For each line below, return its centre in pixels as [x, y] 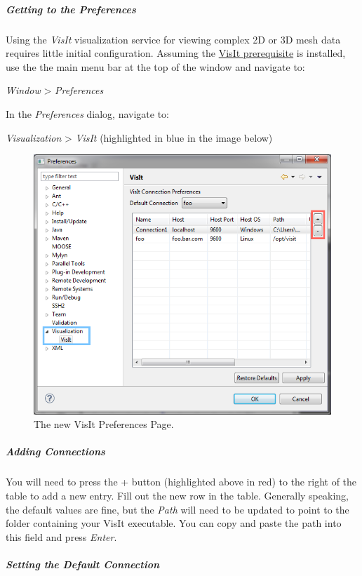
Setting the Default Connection [83, 564]
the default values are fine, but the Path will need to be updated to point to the [177, 509]
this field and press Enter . [61, 536]
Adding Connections [55, 451]
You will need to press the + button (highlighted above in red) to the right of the [181, 482]
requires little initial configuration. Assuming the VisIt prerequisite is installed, [176, 53]
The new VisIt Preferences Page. [104, 424]
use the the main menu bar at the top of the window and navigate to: [155, 66]
